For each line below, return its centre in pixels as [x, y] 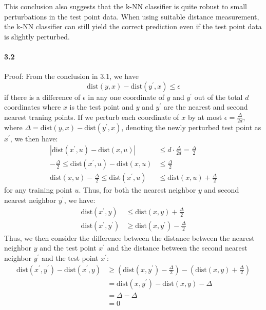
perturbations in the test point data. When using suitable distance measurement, [132, 16]
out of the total [218, 97]
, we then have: [34, 138]
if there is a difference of [42, 97]
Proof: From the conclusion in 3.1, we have [71, 76]
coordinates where [33, 107]
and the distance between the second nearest [177, 248]
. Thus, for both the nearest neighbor [137, 190]
